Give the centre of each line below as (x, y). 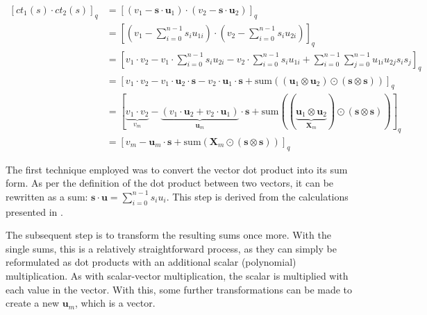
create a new (33, 303)
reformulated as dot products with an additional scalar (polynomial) (151, 262)
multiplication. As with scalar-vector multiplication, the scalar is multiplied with (177, 276)
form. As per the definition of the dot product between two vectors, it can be (170, 183)
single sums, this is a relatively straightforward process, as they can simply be (171, 248)
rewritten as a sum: (47, 196)
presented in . (34, 211)
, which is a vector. (115, 303)
